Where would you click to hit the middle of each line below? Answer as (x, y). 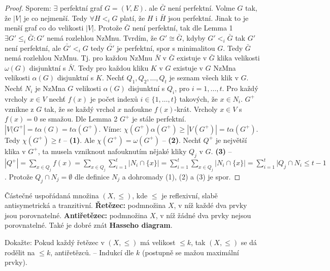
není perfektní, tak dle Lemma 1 (183, 28)
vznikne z (19, 109)
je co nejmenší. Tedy (56, 18)
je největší (231, 140)
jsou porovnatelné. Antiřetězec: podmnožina (76, 215)
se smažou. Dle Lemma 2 (79, 119)
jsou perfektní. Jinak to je (208, 18)
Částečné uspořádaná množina (52, 195)
